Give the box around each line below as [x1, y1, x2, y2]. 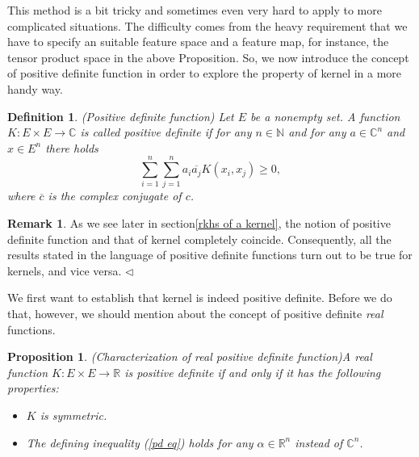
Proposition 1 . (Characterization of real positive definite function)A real [7, 348, 372, 365]
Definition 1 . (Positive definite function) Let [7, 107, 234, 124]
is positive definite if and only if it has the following [124, 363, 381, 380]
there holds [45, 139, 98, 156]
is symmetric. [40, 407, 107, 423]
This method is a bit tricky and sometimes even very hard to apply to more [7, 2, 382, 18]
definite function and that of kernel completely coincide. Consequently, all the [7, 230, 392, 247]
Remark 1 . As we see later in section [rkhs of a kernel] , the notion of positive [7, 215, 391, 232]
